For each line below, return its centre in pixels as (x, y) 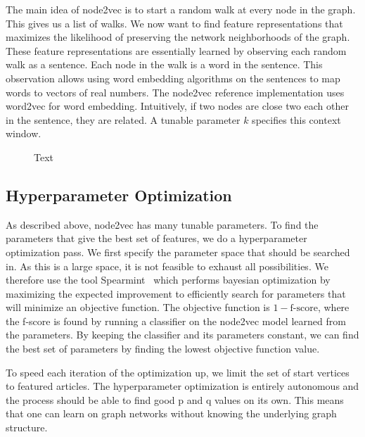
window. (24, 133)
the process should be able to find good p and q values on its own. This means (175, 399)
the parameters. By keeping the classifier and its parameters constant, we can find (182, 335)
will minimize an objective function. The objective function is (138, 307)
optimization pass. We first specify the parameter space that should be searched (178, 252)
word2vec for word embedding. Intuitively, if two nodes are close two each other (177, 106)
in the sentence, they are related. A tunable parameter (123, 119)
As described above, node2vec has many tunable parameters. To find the (162, 224)
